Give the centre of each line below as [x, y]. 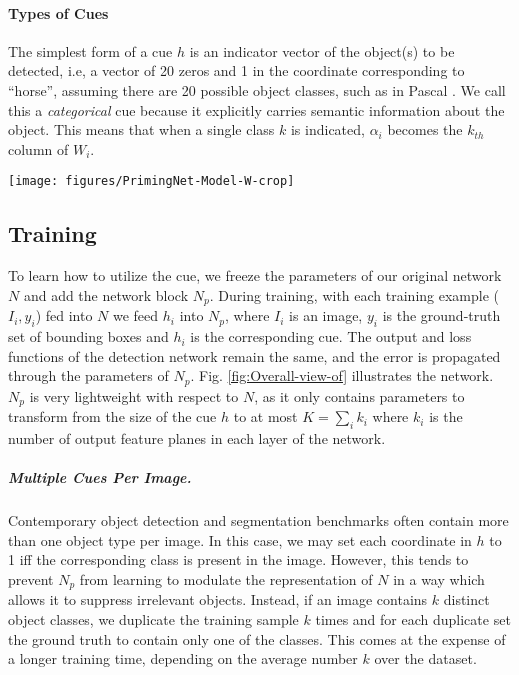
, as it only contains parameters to [359, 395]
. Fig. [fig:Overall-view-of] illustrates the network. [342, 375]
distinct [466, 599]
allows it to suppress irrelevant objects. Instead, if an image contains [218, 599]
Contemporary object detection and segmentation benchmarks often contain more [258, 520]
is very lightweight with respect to [134, 395]
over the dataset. [425, 658]
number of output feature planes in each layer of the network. [197, 437]
